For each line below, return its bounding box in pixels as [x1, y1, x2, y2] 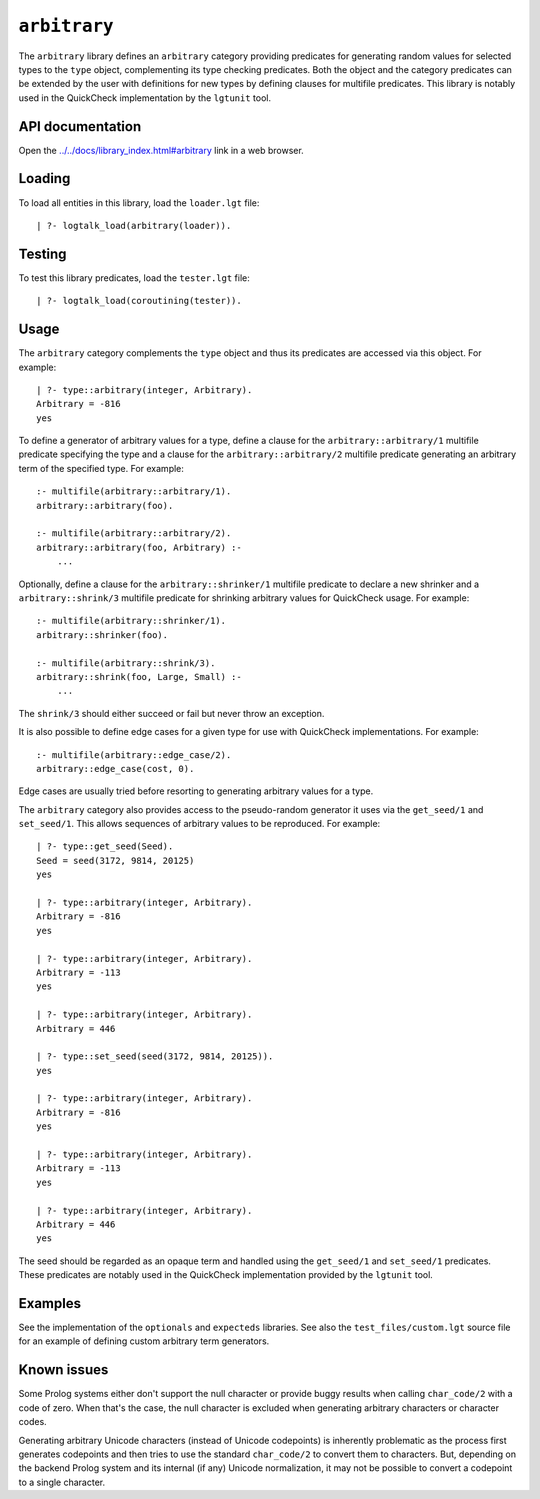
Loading [18, 170, 71, 187]
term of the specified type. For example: [18, 462, 185, 474]
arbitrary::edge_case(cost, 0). [36, 763, 195, 774]
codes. [18, 1416, 47, 1428]
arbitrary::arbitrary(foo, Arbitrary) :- [36, 541, 242, 553]
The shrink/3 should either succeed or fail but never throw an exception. [18, 707, 325, 719]
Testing [18, 245, 67, 262]
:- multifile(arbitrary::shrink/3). [36, 657, 216, 669]
